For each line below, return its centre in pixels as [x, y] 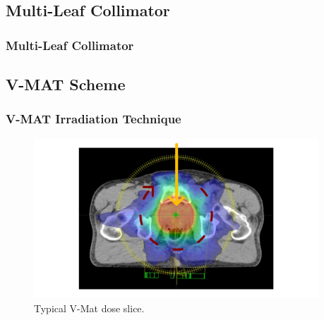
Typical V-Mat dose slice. [89, 308]
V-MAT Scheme [66, 84]
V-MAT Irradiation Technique [94, 119]
